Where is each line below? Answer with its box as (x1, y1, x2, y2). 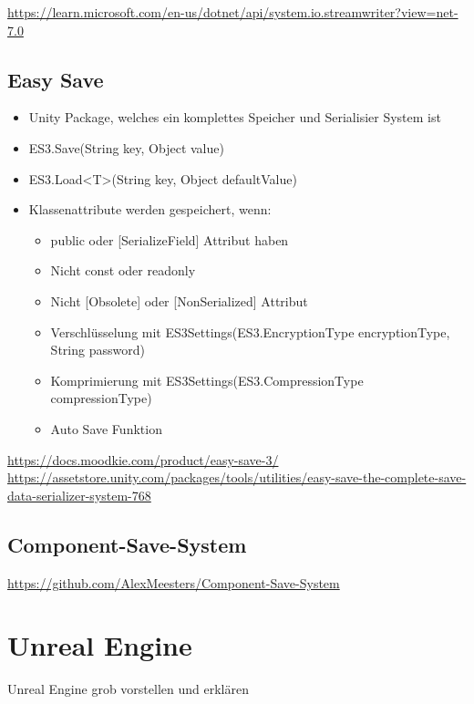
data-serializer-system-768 (7, 485, 151, 504)
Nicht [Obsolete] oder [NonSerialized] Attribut (50, 291, 308, 310)
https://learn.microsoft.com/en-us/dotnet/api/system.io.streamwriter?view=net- (7, 3, 459, 21)
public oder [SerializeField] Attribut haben (50, 230, 289, 249)
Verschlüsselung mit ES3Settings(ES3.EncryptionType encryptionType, (50, 322, 450, 341)
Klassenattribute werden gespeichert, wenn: (28, 200, 272, 219)
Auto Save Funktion (50, 419, 162, 438)
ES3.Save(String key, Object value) (28, 138, 224, 157)
